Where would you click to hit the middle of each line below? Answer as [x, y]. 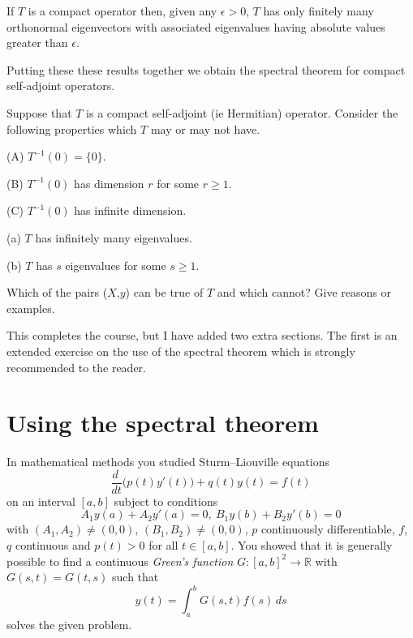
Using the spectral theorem [163, 423]
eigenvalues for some [116, 265]
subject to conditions [166, 501]
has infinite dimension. [130, 210]
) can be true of [164, 292]
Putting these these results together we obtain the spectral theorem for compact [206, 69]
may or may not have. [205, 128]
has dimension [109, 183]
